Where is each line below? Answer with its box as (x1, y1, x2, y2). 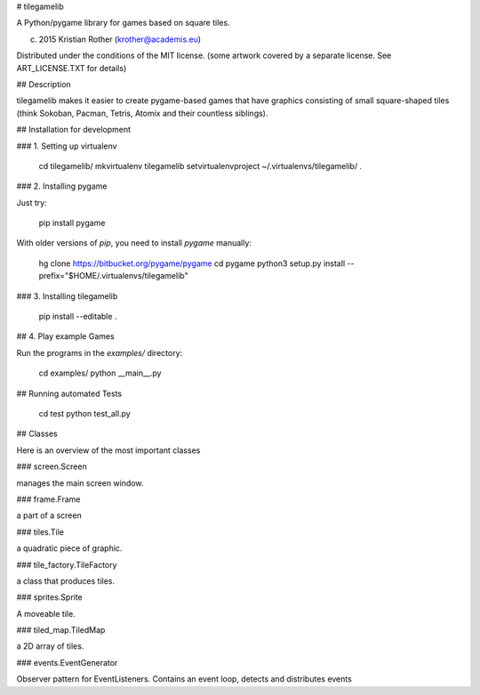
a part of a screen (16, 510, 82, 521)
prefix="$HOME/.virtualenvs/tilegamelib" (38, 271, 188, 281)
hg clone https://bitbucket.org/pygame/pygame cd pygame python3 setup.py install (38, 258, 346, 269)
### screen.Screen (16, 461, 88, 472)
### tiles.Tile (16, 526, 64, 537)
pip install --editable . (38, 311, 117, 322)
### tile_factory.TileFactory (16, 559, 117, 570)
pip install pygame (38, 218, 106, 229)
